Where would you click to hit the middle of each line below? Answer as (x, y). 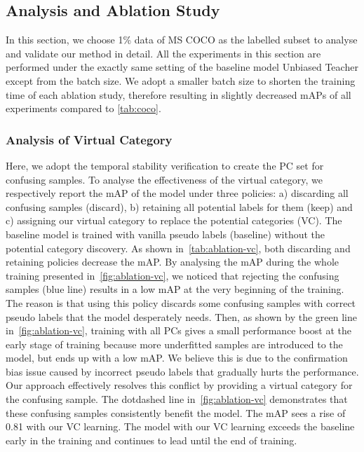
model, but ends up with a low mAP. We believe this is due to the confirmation (177, 358)
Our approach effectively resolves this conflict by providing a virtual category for (179, 385)
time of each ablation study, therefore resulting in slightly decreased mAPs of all (178, 94)
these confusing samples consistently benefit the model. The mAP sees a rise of (176, 412)
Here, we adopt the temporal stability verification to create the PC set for (165, 165)
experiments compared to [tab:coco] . (83, 108)
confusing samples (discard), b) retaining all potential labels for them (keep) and (179, 206)
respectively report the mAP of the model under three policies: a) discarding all (177, 193)
